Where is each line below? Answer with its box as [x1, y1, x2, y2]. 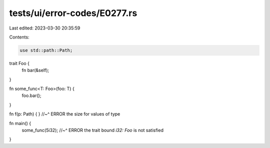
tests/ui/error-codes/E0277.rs [9, 7, 137, 18]
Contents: [9, 34, 29, 40]
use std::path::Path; [19, 47, 73, 53]
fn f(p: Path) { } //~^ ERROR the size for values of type [9, 111, 120, 117]
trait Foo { [9, 60, 30, 66]
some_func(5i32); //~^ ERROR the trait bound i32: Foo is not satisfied [21, 127, 163, 133]
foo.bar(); [21, 92, 41, 98]
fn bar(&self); [21, 67, 49, 73]
